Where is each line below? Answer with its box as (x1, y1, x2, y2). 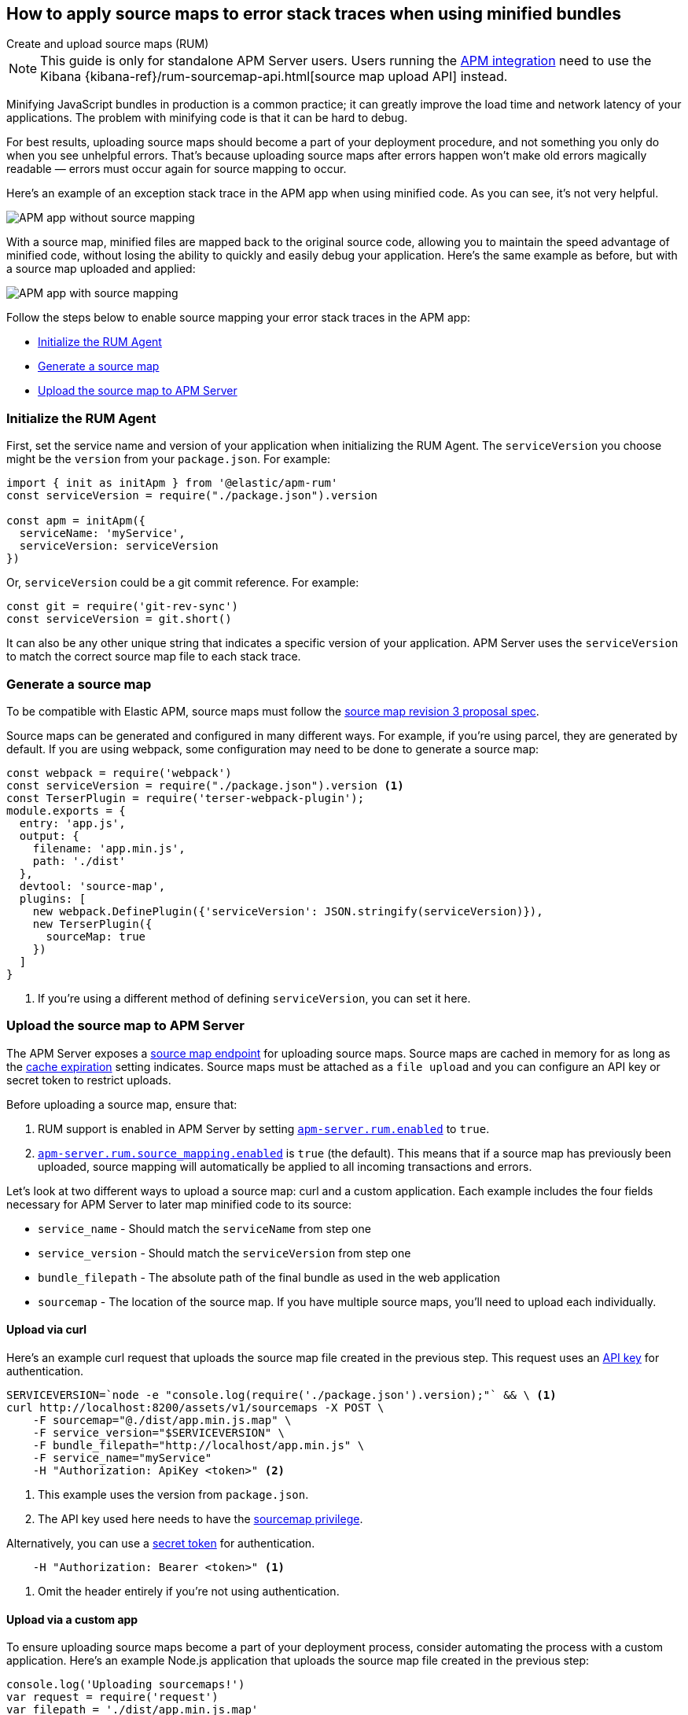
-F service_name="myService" (32, 1451, 212, 1464)
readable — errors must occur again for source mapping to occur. (6, 162, 347, 176)
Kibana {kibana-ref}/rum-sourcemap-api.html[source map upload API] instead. (40, 68, 508, 85)
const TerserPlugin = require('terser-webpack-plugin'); (6, 791, 365, 804)
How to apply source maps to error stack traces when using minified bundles (6, 4, 622, 24)
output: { (19, 829, 79, 842)
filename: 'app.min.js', (32, 841, 186, 855)
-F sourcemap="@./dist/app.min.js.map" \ (32, 1413, 292, 1426)
